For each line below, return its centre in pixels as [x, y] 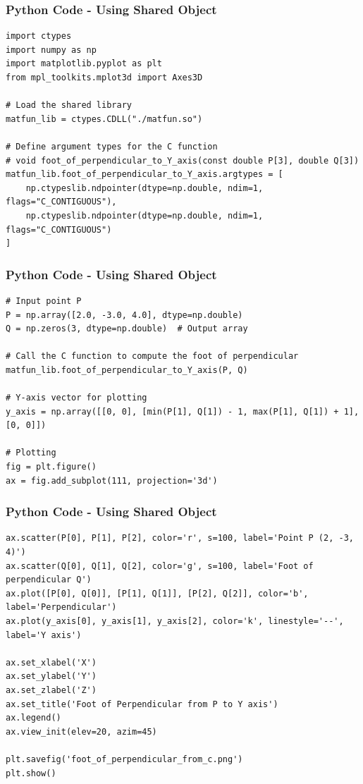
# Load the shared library [69, 105]
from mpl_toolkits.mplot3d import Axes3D [104, 78]
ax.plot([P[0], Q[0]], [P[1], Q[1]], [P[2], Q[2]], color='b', [157, 593]
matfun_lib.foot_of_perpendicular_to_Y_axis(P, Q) [127, 370]
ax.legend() [33, 718]
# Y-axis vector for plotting [76, 398]
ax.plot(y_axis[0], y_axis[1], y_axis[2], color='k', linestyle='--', [175, 621]
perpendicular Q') [49, 580]
